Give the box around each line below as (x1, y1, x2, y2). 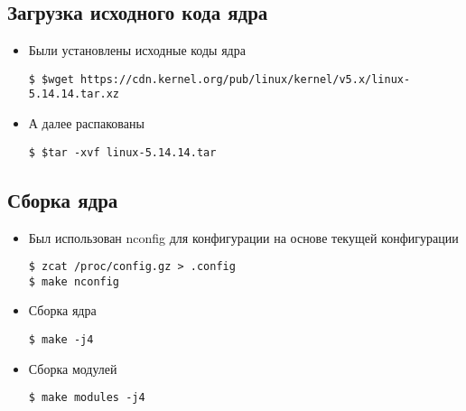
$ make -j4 (28, 333, 94, 347)
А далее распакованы (28, 114, 144, 133)
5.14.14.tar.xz (28, 88, 120, 101)
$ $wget (28, 72, 74, 86)
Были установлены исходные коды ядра (28, 41, 246, 60)
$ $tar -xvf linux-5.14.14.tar (28, 145, 217, 159)
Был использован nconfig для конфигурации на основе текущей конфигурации (28, 228, 459, 247)
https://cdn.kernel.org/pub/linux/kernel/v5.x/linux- (80, 72, 411, 86)
